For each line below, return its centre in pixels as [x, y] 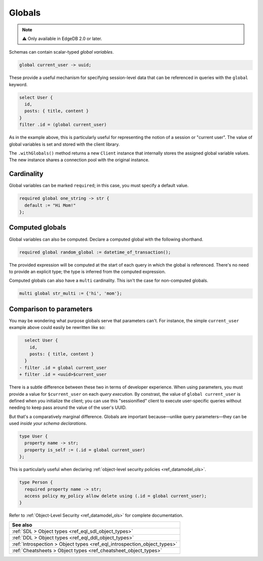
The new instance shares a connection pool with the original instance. [79, 160]
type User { [34, 436]
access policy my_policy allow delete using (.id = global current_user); [116, 496]
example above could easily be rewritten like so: [57, 328]
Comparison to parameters [51, 309]
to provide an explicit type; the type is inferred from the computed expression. [87, 271]
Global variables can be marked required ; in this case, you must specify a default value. [99, 186]
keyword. [18, 84]
